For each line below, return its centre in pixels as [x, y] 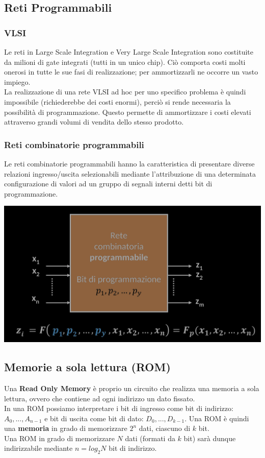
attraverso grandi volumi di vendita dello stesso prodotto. [94, 122]
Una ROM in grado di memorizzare [59, 438]
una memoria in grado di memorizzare [66, 428]
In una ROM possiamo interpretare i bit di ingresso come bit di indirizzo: [119, 408]
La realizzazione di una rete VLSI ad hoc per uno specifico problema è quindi [125, 92]
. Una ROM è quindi [217, 418]
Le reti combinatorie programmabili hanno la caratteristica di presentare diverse [129, 163]
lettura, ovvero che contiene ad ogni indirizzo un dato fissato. [100, 398]
